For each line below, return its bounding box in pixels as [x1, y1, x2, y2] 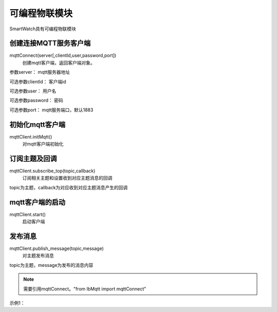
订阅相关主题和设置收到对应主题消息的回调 [22, 175, 112, 181]
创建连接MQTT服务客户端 [9, 39, 91, 48]
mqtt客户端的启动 [9, 198, 66, 206]
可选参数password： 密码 [9, 98, 64, 104]
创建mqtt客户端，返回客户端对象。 [22, 60, 95, 66]
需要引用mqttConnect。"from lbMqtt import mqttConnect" [23, 285, 146, 292]
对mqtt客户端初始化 [22, 141, 64, 147]
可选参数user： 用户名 [9, 88, 56, 94]
